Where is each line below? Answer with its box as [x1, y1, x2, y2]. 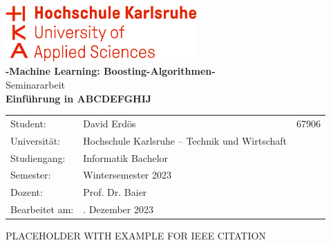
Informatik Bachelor [83, 150, 169, 165]
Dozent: [10, 185, 43, 199]
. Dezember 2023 [83, 202, 153, 217]
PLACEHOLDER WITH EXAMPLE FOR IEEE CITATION [6, 228, 266, 243]
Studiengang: [10, 150, 66, 165]
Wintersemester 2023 [83, 167, 171, 182]
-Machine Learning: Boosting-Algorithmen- [6, 64, 216, 78]
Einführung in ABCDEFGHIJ [6, 91, 152, 105]
